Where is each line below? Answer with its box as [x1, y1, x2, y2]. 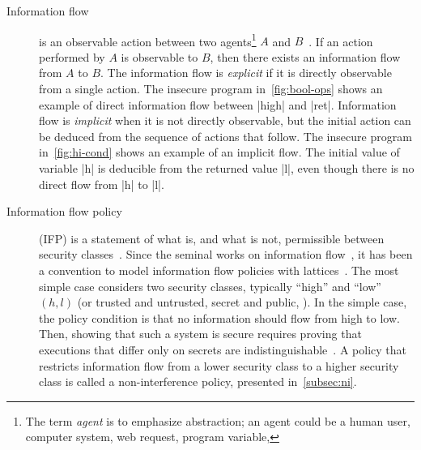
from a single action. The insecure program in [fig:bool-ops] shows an [39, 80, 383, 97]
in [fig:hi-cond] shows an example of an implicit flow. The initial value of [39, 144, 400, 161]
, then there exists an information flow [210, 48, 401, 65]
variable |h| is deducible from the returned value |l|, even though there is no [39, 160, 415, 176]
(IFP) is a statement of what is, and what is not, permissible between [39, 229, 385, 246]
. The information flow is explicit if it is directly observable [100, 64, 392, 81]
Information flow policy [6, 203, 122, 220]
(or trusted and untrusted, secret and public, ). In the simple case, [77, 294, 407, 311]
